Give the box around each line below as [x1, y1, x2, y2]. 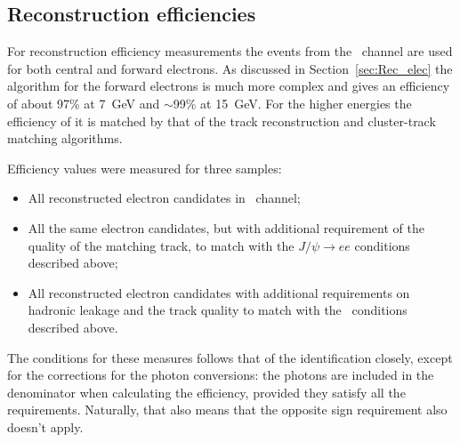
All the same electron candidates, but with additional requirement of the [28, 218, 424, 237]
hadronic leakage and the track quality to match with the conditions [28, 301, 408, 319]
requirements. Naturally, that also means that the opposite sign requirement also [7, 400, 448, 419]
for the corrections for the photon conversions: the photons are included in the [7, 366, 434, 384]
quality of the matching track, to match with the [28, 236, 295, 254]
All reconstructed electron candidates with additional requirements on [28, 283, 410, 301]
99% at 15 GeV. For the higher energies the [173, 93, 412, 112]
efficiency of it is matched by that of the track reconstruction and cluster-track [7, 111, 436, 130]
